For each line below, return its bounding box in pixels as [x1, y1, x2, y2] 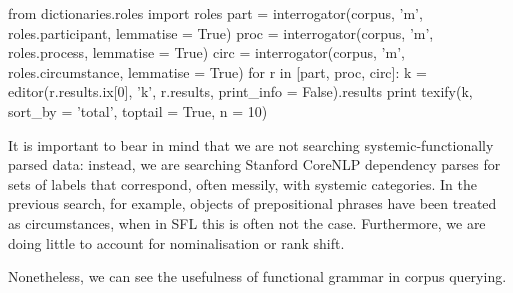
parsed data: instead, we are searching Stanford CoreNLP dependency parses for [8, 154, 501, 175]
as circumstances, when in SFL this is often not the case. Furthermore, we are [8, 212, 486, 233]
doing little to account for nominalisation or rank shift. [8, 232, 345, 253]
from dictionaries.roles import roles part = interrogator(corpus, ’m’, [8, 3, 423, 23]
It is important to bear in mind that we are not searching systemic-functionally [8, 134, 494, 155]
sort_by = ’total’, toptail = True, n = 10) [8, 100, 268, 121]
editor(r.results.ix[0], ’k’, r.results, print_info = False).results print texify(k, [8, 81, 473, 102]
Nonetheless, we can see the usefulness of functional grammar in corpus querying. [8, 266, 507, 287]
